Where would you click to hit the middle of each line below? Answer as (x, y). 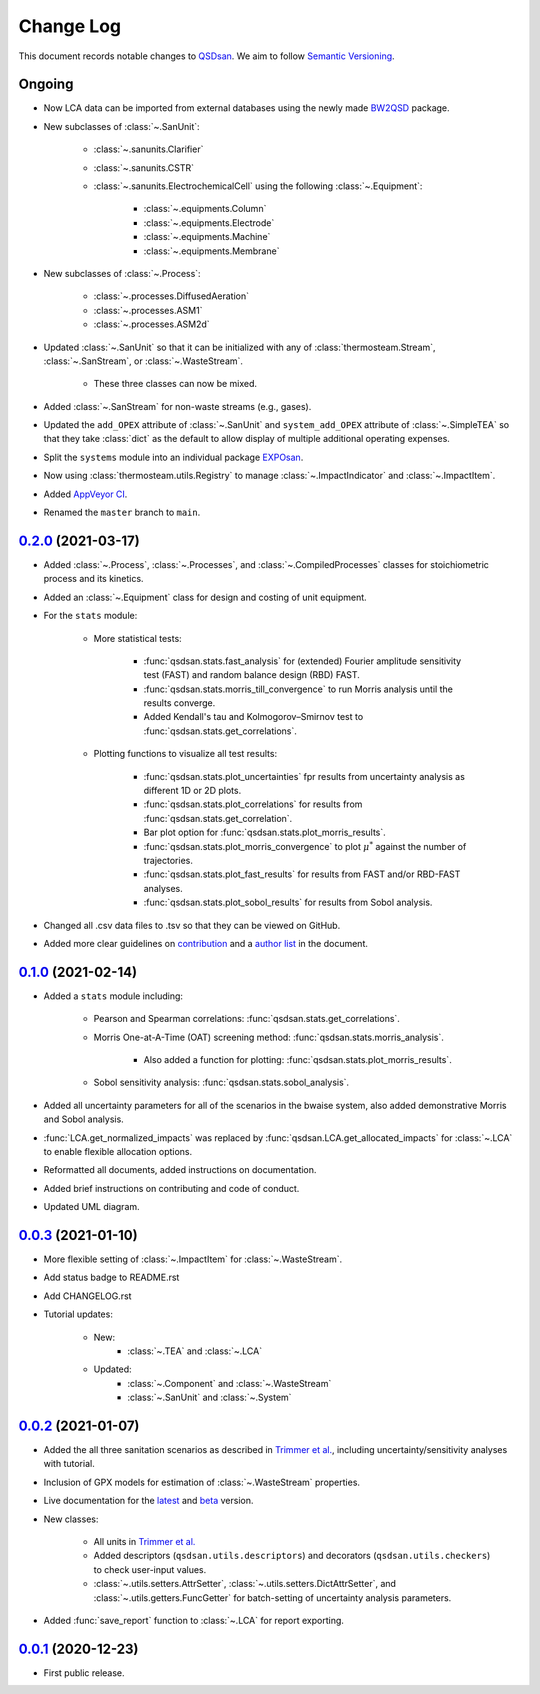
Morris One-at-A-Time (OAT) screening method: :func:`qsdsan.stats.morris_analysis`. (268, 1037)
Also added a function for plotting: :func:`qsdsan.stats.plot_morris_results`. (297, 1060)
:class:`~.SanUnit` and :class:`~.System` (209, 1397)
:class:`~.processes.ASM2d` (151, 324)
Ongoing (46, 84)
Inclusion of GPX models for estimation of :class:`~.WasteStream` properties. (201, 1482)
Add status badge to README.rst (111, 1277)
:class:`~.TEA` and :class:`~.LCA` (195, 1351)
